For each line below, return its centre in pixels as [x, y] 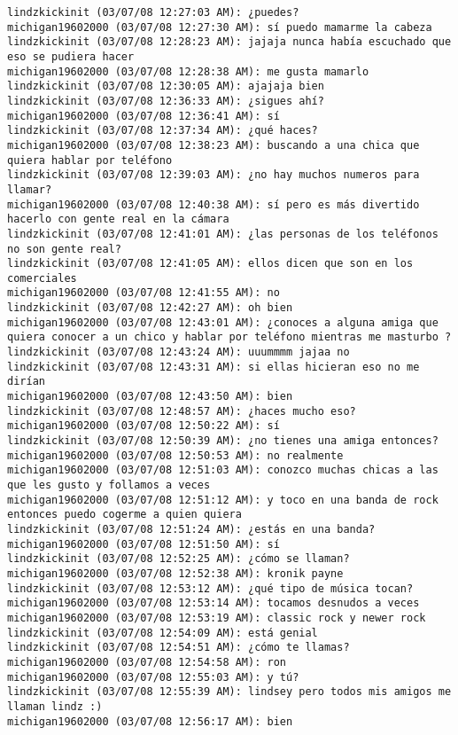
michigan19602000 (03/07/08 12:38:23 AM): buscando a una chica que [213, 145]
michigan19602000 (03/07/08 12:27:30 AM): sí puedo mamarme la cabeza [220, 27]
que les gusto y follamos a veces [109, 485]
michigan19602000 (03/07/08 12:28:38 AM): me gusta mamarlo [188, 71]
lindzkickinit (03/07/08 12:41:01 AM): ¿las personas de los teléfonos [223, 234]
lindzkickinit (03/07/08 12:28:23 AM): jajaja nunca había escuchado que [229, 42]
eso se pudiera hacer [71, 56]
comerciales [42, 278]
